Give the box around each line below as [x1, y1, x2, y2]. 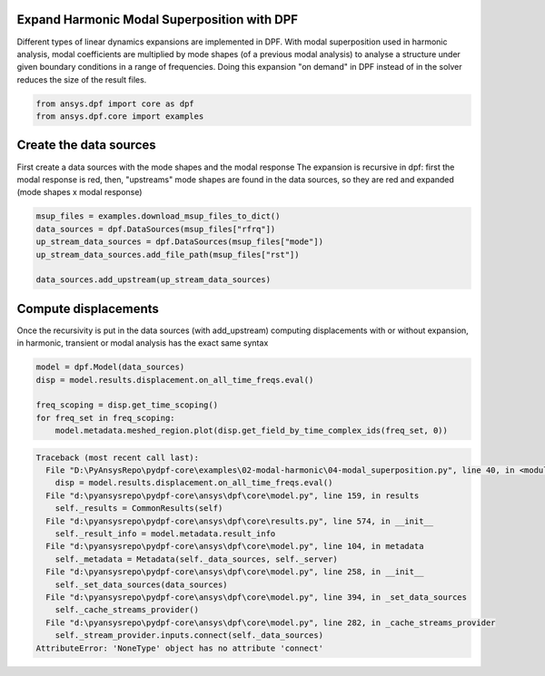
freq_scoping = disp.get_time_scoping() [35, 400, 218, 410]
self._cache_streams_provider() [54, 604, 200, 615]
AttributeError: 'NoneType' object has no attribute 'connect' [35, 642, 324, 653]
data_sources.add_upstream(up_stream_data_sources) [35, 275, 272, 285]
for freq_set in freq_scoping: [35, 413, 176, 423]
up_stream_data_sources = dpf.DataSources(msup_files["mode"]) [35, 237, 324, 247]
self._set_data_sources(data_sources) [54, 579, 228, 590]
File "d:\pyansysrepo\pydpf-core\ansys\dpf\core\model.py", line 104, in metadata [45, 541, 424, 552]
